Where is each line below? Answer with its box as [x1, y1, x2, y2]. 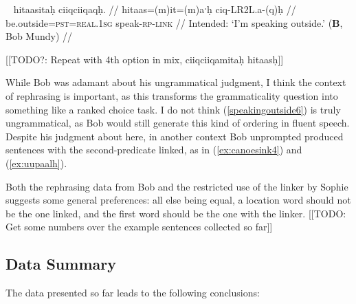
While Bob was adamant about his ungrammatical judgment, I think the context [5, 75, 346, 89]
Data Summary [5, 253, 116, 274]
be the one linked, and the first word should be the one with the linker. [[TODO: [5, 206, 346, 220]
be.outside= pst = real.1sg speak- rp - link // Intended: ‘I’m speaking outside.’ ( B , [5, 15, 343, 30]
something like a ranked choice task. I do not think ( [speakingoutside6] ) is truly [5, 102, 341, 116]
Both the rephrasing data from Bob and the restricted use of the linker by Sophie [5, 179, 348, 193]
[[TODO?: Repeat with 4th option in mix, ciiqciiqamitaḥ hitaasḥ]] [5, 52, 284, 66]
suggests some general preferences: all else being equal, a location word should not [5, 193, 351, 207]
